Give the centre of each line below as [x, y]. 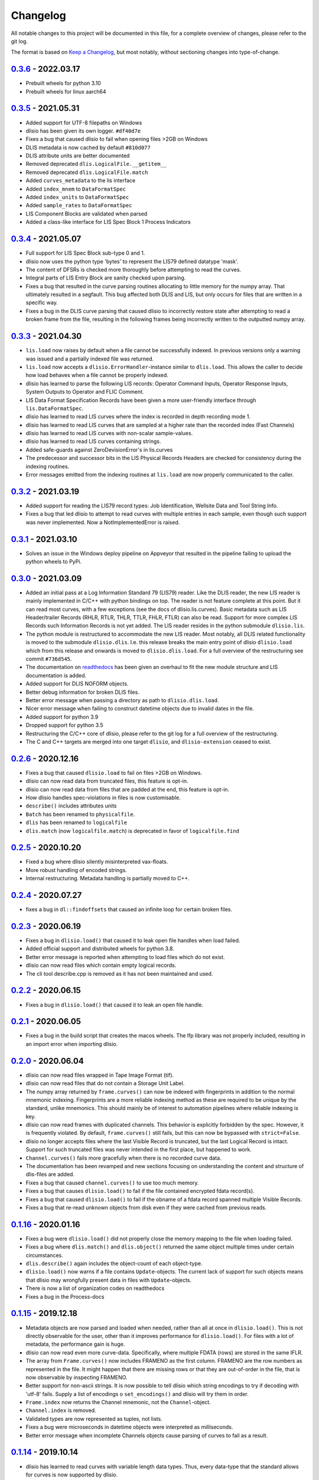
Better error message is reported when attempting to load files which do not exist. [125, 957]
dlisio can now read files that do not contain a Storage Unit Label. [105, 1083]
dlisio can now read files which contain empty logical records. [101, 966]
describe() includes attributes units [71, 806]
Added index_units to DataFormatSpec [77, 197]
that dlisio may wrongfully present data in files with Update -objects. [109, 1280]
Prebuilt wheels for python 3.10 [64, 83]
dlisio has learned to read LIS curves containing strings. [93, 442]
